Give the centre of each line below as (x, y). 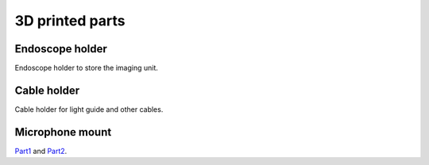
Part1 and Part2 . (41, 151)
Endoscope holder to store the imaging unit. (87, 68)
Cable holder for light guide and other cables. (89, 109)
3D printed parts (70, 21)
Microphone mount (63, 132)
